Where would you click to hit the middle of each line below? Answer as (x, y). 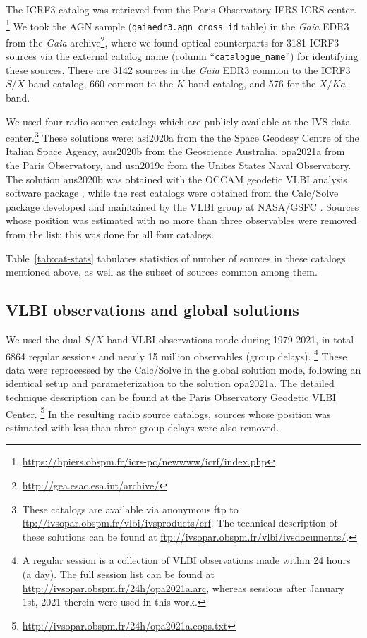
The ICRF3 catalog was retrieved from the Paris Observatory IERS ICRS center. (181, 9)
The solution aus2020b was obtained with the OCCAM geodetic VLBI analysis (176, 179)
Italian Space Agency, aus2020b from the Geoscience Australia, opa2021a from (175, 151)
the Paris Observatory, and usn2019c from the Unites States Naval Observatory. (179, 165)
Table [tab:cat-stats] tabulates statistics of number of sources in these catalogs (176, 258)
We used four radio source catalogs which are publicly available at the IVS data (178, 121)
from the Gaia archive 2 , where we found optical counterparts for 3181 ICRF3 (173, 41)
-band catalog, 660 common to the (99, 84)
